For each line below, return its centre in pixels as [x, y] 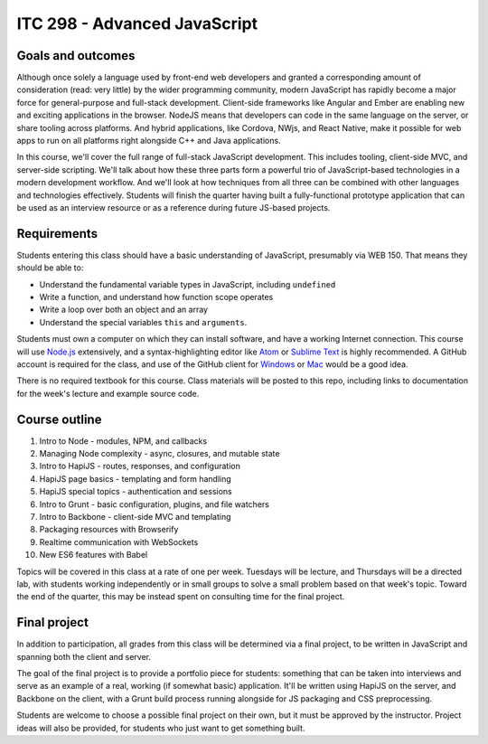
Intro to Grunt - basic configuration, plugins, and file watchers [155, 504]
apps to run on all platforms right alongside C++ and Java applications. [149, 141]
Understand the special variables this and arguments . [143, 322]
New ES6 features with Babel [94, 555]
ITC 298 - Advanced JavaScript [137, 24]
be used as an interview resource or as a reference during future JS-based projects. [174, 207]
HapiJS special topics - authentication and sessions [136, 492]
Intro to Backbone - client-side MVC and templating [135, 517]
